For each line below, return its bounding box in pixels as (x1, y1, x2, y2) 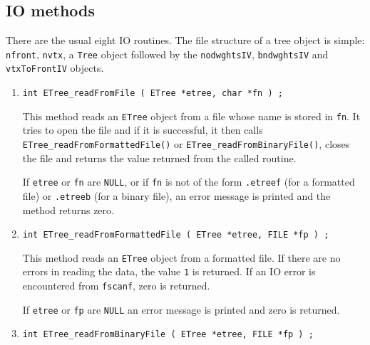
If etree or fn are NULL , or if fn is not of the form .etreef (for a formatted (22, 174, 355, 189)
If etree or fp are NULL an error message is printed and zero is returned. (22, 302, 340, 317)
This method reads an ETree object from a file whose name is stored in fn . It (22, 108, 361, 123)
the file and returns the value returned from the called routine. (22, 150, 297, 165)
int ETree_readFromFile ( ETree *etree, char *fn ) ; (22, 88, 283, 99)
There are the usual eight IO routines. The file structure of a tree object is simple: (6, 33, 365, 48)
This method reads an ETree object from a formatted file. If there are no (22, 250, 341, 265)
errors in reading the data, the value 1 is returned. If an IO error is (22, 264, 316, 279)
